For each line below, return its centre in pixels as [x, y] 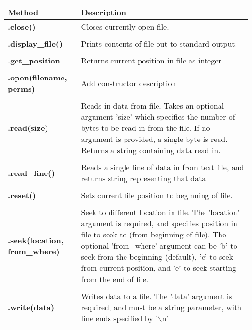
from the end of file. [115, 279]
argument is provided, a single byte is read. [154, 139]
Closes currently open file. [125, 26]
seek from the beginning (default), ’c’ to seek [157, 257]
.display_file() [35, 43]
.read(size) [28, 128]
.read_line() [31, 173]
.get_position [34, 60]
